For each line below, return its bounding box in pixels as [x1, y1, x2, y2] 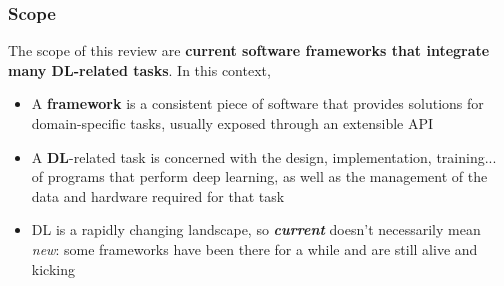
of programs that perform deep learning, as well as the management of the [31, 166, 488, 187]
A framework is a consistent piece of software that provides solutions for [31, 93, 484, 114]
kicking [31, 258, 75, 279]
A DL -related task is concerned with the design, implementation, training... [31, 146, 497, 167]
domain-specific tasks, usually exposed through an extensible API [31, 113, 434, 133]
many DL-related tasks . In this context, [8, 59, 271, 80]
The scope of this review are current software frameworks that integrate [8, 40, 490, 61]
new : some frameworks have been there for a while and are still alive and [31, 238, 478, 259]
